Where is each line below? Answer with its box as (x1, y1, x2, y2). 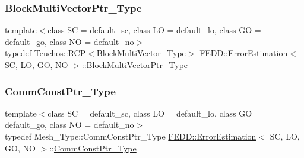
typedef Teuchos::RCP (5, 47, 86, 59)
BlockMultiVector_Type (96, 47, 186, 59)
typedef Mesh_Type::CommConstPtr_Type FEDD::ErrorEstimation (5, 130, 256, 142)
